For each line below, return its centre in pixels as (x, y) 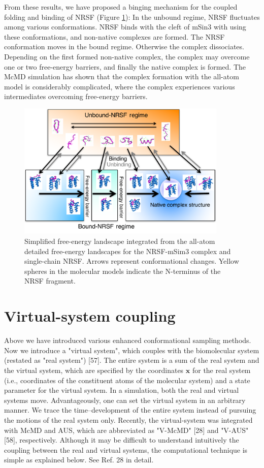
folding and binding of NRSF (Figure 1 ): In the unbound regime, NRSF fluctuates (132, 17)
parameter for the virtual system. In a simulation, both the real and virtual (122, 390)
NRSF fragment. (50, 281)
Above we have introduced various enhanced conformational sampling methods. (128, 340)
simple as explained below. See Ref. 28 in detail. (79, 460)
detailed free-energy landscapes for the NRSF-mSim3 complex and (128, 251)
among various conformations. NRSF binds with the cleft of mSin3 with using (125, 27)
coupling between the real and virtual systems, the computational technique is (126, 449)
